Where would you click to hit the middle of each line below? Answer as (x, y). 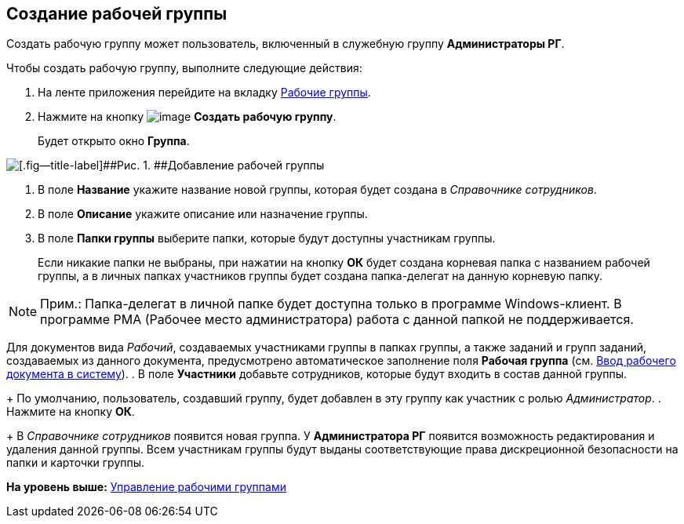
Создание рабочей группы (117, 14)
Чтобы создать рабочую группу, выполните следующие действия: (184, 68)
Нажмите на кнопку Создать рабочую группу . (187, 117)
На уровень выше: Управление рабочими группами (146, 487)
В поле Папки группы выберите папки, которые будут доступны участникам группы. (267, 238)
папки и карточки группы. (76, 463)
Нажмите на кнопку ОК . (71, 412)
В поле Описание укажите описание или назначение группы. (203, 214)
